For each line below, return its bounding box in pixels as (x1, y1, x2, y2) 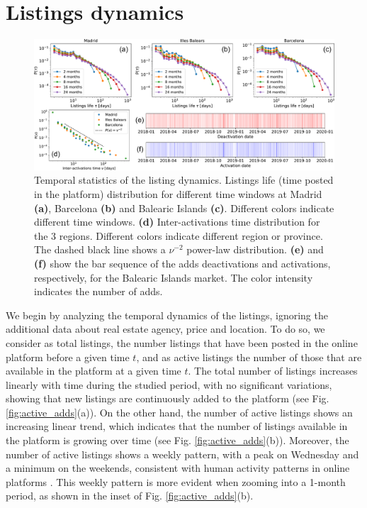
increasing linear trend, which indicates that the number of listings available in (6, 419, 348, 434)
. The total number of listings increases (188, 363, 358, 378)
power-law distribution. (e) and (186, 242, 324, 257)
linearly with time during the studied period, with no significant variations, (6, 377, 332, 392)
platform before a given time (6, 349, 130, 364)
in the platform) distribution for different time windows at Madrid (34, 186, 322, 201)
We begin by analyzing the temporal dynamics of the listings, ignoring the (6, 307, 328, 322)
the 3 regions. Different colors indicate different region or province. (34, 228, 323, 243)
